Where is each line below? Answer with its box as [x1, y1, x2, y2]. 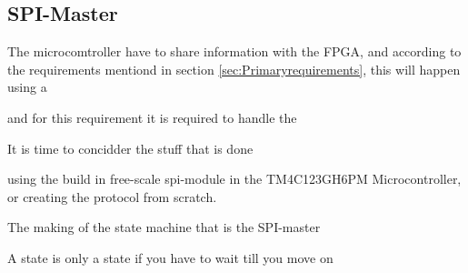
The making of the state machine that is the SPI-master [7, 217, 321, 237]
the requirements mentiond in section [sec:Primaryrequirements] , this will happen [7, 59, 461, 78]
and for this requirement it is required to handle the [7, 107, 297, 126]
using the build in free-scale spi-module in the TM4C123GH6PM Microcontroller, [7, 169, 462, 188]
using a [7, 77, 47, 96]
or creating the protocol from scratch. [7, 187, 217, 206]
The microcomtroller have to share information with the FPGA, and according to [7, 42, 462, 61]
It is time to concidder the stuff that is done [7, 138, 254, 157]
